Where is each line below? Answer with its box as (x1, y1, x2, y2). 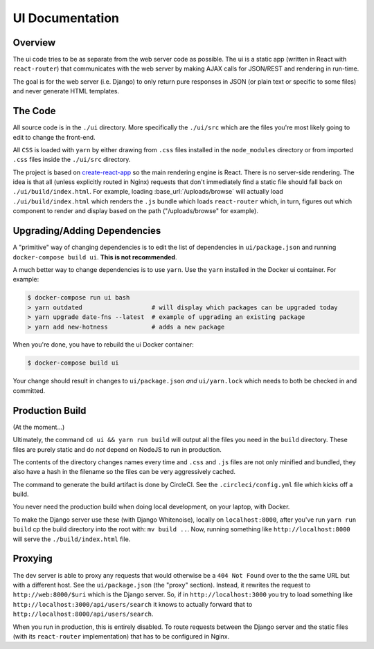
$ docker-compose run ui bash (27, 294, 130, 302)
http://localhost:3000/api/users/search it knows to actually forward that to (12, 600, 253, 608)
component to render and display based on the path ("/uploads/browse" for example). (12, 207, 259, 215)
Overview (12, 37, 56, 48)
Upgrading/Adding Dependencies (12, 225, 161, 237)
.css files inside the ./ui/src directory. (12, 156, 131, 164)
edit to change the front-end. (12, 133, 96, 141)
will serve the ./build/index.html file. (12, 535, 131, 543)
